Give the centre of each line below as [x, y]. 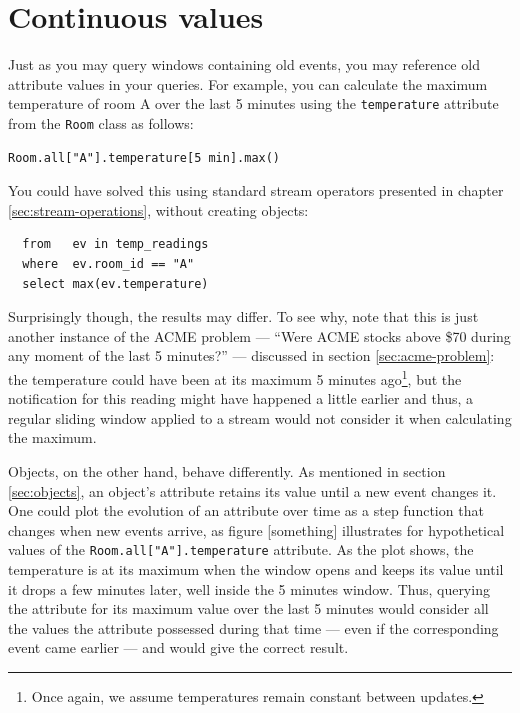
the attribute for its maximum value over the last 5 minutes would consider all [248, 608]
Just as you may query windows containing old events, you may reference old [244, 64]
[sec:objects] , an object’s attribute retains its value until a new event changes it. [252, 490]
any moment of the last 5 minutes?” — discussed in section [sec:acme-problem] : [251, 355]
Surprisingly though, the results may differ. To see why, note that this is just [243, 316]
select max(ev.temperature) [115, 283]
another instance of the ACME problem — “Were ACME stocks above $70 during [259, 335]
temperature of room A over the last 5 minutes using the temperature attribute [253, 103]
